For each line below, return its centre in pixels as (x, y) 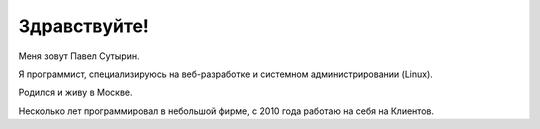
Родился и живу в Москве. (75, 92)
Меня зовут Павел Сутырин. (79, 56)
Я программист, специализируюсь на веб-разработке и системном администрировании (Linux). (226, 74)
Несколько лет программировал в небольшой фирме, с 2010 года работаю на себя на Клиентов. (226, 111)
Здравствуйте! (84, 26)
